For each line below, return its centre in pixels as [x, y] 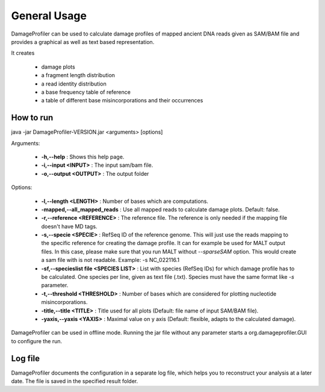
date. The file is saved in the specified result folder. [75, 381]
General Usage [49, 16]
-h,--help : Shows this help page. [83, 157]
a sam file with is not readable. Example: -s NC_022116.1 [110, 260]
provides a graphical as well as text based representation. [83, 42]
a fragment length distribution [78, 75]
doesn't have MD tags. [69, 226]
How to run [32, 118]
